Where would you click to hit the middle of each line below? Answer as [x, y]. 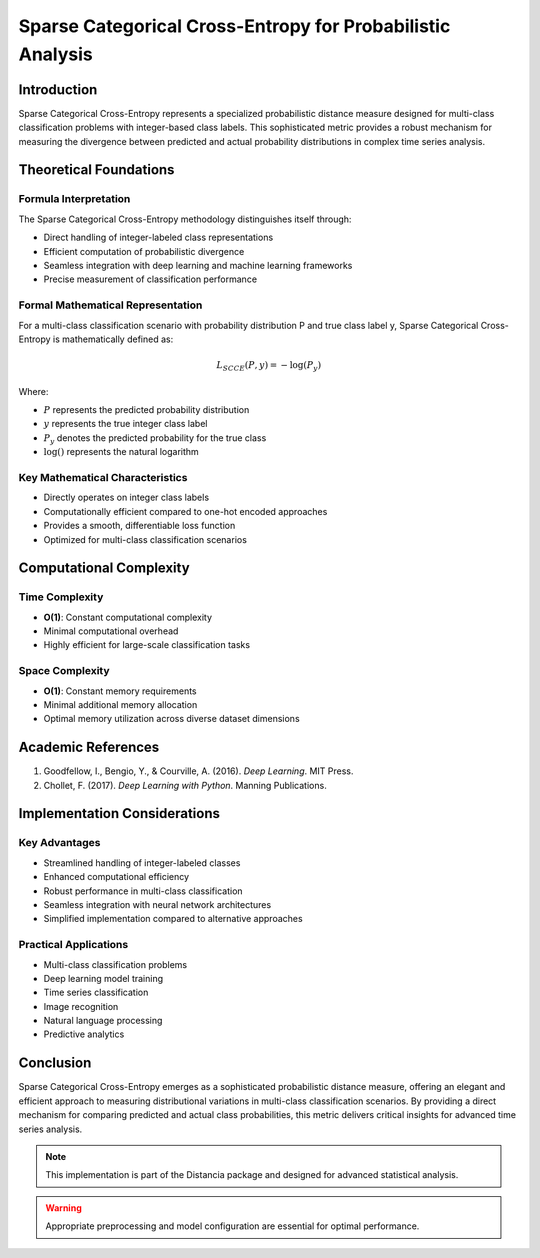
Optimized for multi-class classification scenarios [145, 539]
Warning [63, 1207]
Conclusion [55, 1063]
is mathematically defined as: [113, 339]
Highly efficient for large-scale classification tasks [146, 645]
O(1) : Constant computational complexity [128, 617]
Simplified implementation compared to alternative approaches [173, 919]
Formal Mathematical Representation [110, 305]
